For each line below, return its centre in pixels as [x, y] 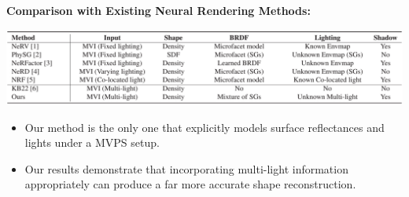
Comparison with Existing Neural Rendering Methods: [158, 10]
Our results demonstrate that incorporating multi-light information [186, 168]
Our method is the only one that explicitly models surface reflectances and [204, 127]
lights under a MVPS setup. [92, 142]
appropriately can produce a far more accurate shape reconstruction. [190, 184]
